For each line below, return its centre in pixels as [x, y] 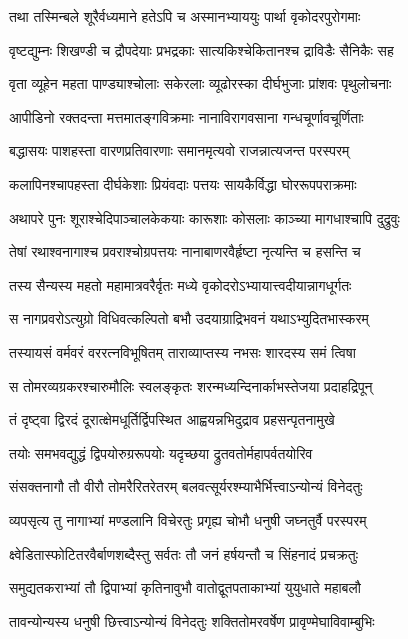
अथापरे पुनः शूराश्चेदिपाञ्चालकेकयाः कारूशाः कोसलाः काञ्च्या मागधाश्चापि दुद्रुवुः [204, 217]
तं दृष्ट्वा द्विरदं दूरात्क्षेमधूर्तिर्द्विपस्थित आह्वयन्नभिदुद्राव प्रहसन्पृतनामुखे [172, 419]
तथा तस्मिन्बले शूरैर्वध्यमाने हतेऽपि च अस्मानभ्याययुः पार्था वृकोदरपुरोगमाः [185, 16]
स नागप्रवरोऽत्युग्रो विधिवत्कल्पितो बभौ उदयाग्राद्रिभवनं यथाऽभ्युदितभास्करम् [189, 318]
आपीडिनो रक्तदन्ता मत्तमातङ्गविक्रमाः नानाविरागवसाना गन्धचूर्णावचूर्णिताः [186, 116]
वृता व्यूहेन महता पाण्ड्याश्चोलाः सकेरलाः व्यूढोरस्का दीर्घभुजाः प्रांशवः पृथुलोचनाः [200, 83]
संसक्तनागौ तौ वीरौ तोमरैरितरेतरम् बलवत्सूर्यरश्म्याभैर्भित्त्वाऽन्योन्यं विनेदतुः [186, 486]
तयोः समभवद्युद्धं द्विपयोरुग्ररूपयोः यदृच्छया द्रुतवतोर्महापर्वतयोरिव [161, 452]
